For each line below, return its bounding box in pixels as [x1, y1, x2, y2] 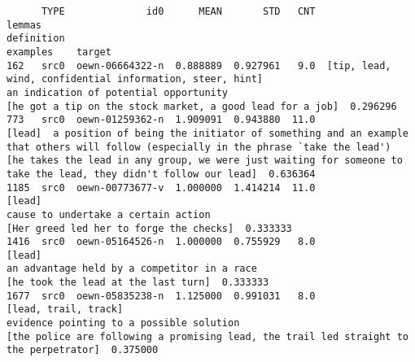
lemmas [7, 19, 41, 31]
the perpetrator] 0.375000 [7, 344, 159, 356]
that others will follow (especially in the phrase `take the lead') [7, 141, 391, 153]
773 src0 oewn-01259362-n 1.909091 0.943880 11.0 [7, 114, 316, 126]
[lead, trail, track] [7, 303, 124, 316]
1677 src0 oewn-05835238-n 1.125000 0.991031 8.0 [7, 290, 316, 302]
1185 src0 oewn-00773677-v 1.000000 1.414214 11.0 [7, 181, 316, 194]
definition [7, 33, 65, 45]
